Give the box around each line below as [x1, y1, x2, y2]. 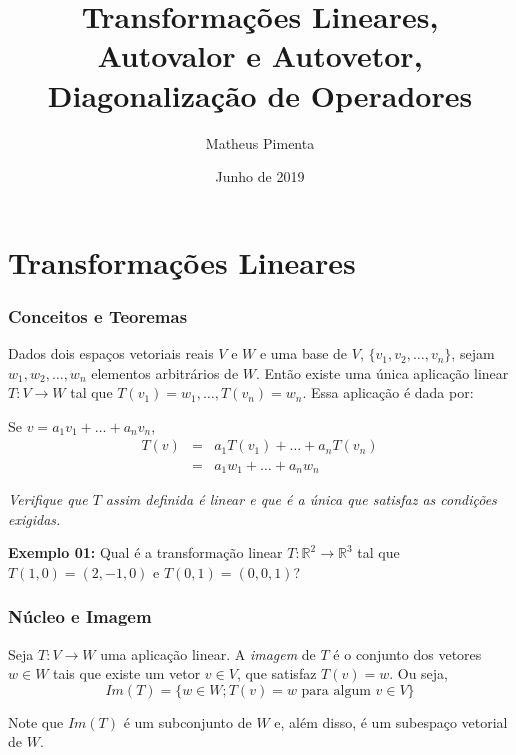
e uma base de [259, 343, 348, 364]
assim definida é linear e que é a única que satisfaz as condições [105, 488, 497, 509]
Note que [8, 711, 64, 732]
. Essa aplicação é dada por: [302, 382, 474, 403]
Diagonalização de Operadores [47, 74, 473, 115]
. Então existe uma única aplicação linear [255, 362, 509, 383]
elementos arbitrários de [91, 362, 239, 383]
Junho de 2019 [215, 166, 305, 187]
